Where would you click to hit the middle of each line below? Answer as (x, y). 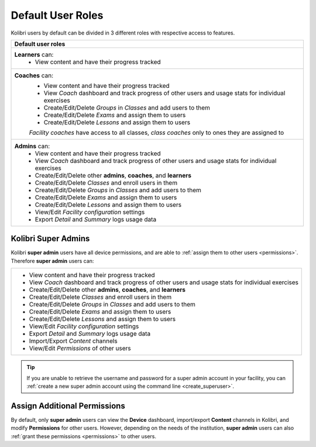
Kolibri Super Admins (50, 239)
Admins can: (32, 146)
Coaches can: (34, 75)
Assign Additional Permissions (68, 406)
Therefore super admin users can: (52, 261)
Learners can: (34, 54)
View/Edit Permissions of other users (80, 349)
